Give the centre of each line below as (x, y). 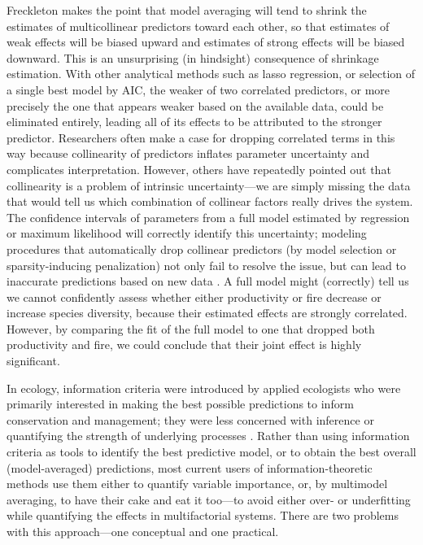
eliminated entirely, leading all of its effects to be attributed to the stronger (194, 122)
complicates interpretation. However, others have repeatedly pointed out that (199, 169)
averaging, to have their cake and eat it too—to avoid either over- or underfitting (209, 499)
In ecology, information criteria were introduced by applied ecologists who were (204, 388)
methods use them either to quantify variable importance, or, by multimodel (197, 484)
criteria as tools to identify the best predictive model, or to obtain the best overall (211, 452)
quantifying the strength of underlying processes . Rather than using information (208, 436)
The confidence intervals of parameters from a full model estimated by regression (208, 217)
